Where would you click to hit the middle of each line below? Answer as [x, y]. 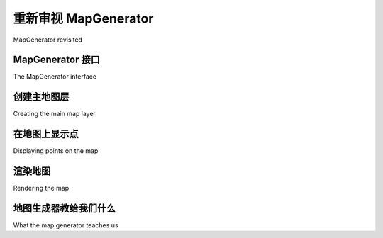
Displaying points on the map [56, 151]
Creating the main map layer [54, 114]
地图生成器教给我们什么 [65, 208]
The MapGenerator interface [55, 76]
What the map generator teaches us [66, 225]
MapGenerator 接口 [57, 60]
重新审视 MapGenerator [83, 18]
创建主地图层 [41, 97]
